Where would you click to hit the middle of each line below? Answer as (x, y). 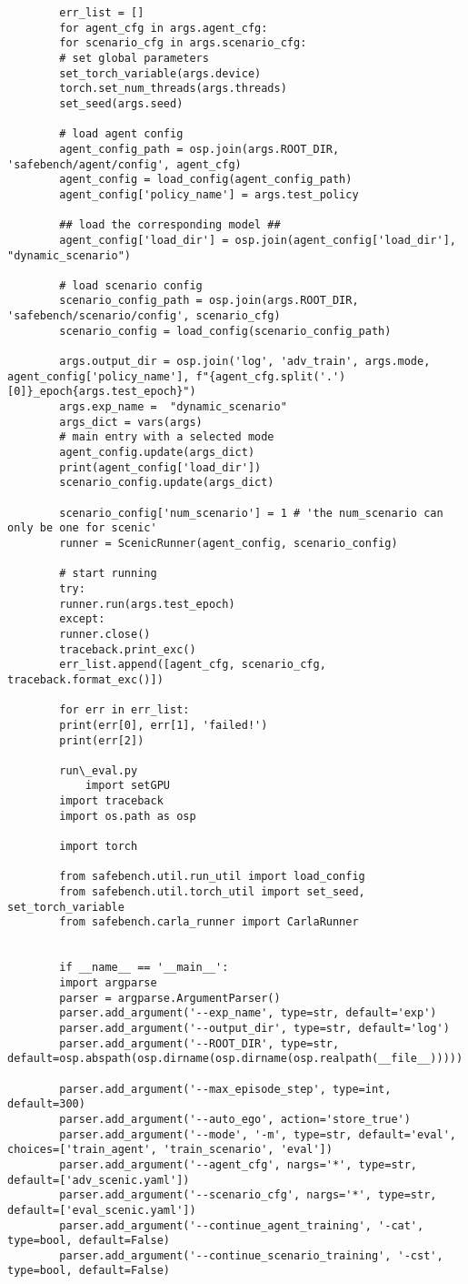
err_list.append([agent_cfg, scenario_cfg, (193, 665)
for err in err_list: (124, 710)
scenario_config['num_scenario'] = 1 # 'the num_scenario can (251, 513)
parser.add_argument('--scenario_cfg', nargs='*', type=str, (248, 1195)
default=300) (46, 1104)
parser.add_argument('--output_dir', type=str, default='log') (254, 1028)
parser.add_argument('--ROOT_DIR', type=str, (199, 1043)
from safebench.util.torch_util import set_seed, (212, 892)
